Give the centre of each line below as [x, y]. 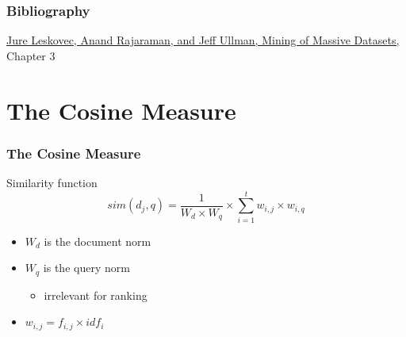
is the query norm [86, 268]
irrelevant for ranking [96, 295]
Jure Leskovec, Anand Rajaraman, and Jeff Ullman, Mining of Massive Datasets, [203, 40]
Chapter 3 [31, 55]
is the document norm [98, 241]
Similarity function [52, 182]
